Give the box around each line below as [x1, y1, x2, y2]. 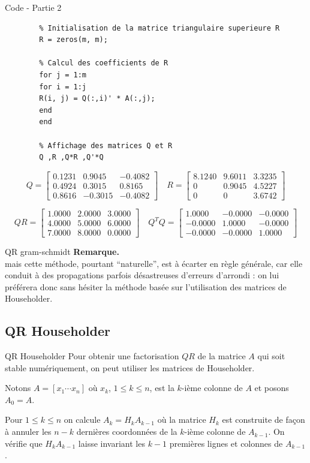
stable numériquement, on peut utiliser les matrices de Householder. [5, 361, 255, 374]
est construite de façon [222, 413, 305, 426]
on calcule [64, 413, 101, 426]
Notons [5, 381, 31, 394]
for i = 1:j [39, 82, 87, 91]
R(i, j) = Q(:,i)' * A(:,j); [39, 94, 155, 103]
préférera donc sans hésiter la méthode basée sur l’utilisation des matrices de [5, 280, 287, 293]
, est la [149, 381, 174, 394]
